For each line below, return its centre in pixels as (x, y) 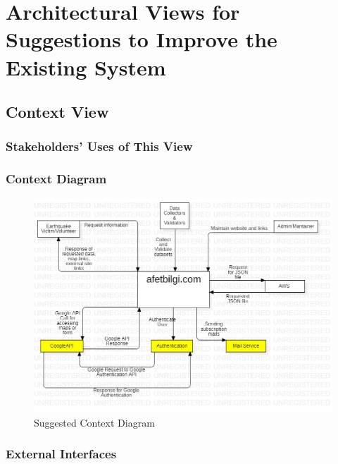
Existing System (86, 67)
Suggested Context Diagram (94, 422)
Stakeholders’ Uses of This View (99, 146)
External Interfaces (61, 454)
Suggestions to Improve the (142, 39)
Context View (57, 112)
